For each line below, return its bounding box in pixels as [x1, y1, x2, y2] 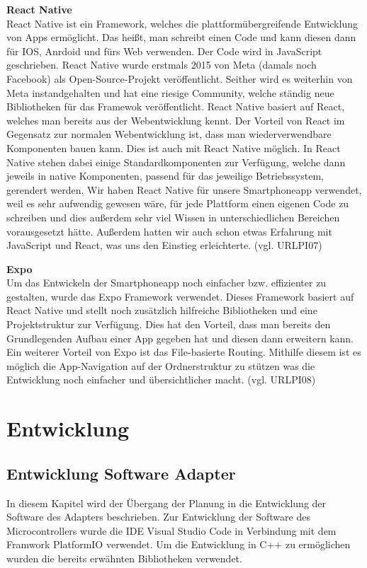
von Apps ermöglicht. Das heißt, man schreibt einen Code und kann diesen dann [6, 30, 356, 45]
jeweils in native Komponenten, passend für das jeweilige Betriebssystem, [6, 168, 324, 183]
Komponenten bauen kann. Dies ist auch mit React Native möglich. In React [6, 140, 341, 155]
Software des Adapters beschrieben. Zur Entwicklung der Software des [6, 509, 310, 524]
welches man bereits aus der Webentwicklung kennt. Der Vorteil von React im [6, 112, 345, 127]
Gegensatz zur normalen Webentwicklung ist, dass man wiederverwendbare [6, 127, 332, 141]
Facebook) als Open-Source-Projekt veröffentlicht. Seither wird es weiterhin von [6, 71, 353, 86]
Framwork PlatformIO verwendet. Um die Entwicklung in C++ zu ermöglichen [6, 537, 351, 552]
